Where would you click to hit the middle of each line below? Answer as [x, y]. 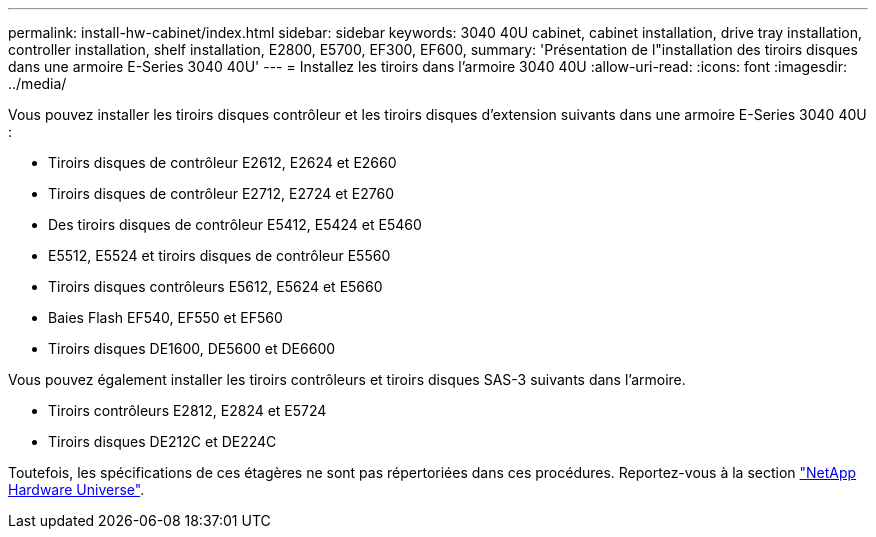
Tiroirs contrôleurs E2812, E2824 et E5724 [187, 410]
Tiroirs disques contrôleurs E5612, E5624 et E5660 [215, 286]
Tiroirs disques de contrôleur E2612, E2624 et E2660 [222, 162]
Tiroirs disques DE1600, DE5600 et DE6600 [192, 348]
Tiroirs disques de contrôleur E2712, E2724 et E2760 [221, 193]
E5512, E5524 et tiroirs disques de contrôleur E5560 [219, 255]
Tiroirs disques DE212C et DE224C [162, 441]
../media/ [37, 83]
